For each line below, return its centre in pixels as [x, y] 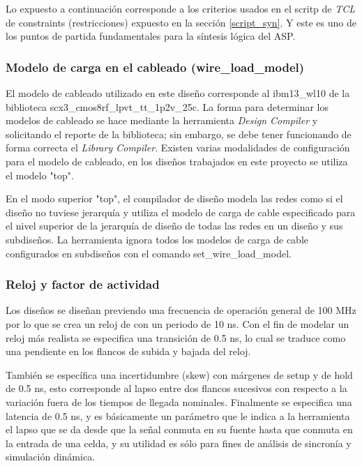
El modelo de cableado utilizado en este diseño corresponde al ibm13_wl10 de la [178, 93]
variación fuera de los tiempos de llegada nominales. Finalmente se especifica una [179, 401]
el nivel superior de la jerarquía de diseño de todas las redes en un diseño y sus [174, 226]
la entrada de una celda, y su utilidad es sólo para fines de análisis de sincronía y [179, 443]
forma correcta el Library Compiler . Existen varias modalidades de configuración [178, 148]
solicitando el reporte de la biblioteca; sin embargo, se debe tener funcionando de [179, 134]
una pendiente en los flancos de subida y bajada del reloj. [128, 351]
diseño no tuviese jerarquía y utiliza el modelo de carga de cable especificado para [181, 212]
